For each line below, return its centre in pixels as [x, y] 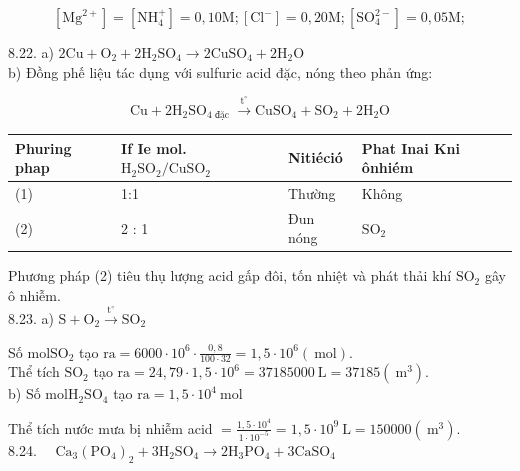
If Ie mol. [154, 147]
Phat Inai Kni [410, 147]
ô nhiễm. [34, 295]
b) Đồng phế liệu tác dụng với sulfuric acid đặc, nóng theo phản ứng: [220, 71]
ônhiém [387, 167]
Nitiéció [315, 157]
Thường [312, 192]
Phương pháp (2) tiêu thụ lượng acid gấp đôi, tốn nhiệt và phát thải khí [230, 275]
